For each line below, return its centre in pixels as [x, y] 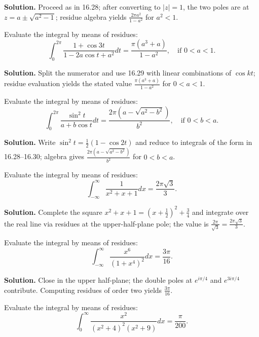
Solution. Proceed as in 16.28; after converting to [82, 7]
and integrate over [220, 212]
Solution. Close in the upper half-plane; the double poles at [98, 280]
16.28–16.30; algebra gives [44, 156]
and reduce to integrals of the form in [194, 142]
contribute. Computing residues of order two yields [83, 290]
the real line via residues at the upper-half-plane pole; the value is [106, 223]
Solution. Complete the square [53, 212]
